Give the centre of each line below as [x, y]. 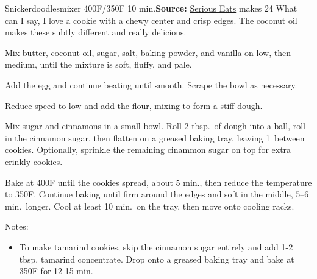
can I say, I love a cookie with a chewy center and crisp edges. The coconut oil [151, 20]
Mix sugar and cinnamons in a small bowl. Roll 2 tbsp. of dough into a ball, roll [155, 126]
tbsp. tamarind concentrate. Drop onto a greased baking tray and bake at [157, 259]
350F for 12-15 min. [56, 271]
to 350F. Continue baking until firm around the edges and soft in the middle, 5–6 [157, 194]
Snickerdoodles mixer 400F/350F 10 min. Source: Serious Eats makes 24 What [151, 8]
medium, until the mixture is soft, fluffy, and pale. [98, 64]
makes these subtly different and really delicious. [96, 32]
